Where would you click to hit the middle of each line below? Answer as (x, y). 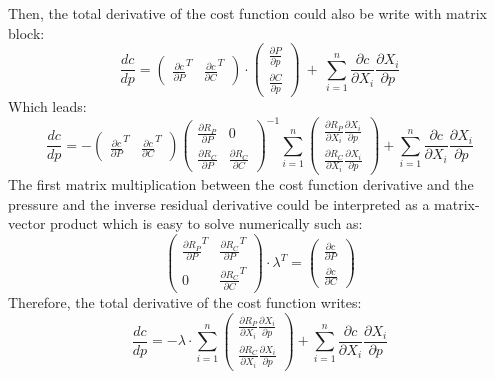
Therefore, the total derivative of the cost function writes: (185, 302)
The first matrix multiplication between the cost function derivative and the (241, 184)
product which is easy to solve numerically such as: (206, 223)
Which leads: (47, 105)
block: (26, 32)
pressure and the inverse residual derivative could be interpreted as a (219, 203)
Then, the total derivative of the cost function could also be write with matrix (247, 13)
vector (27, 223)
